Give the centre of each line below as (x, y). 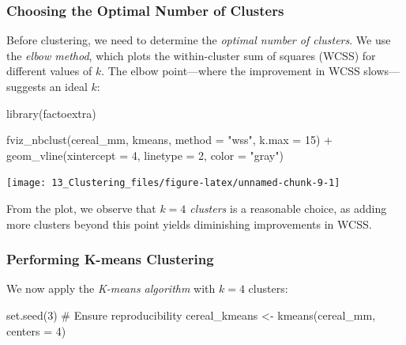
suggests (26, 86)
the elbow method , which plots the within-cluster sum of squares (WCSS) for (191, 55)
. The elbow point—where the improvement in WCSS (231, 71)
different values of (49, 71)
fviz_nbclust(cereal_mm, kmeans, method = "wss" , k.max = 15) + (169, 140)
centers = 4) (36, 330)
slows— (382, 71)
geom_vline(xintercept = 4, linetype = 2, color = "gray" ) (145, 155)
